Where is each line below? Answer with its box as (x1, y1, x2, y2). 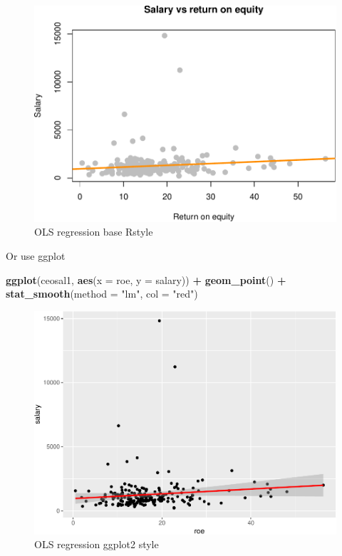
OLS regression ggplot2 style (34, 537, 159, 552)
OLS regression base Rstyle (34, 224, 153, 239)
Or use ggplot (6, 248, 66, 263)
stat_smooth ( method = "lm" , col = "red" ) (6, 286, 198, 301)
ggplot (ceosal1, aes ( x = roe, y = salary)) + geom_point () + (6, 272, 286, 287)
